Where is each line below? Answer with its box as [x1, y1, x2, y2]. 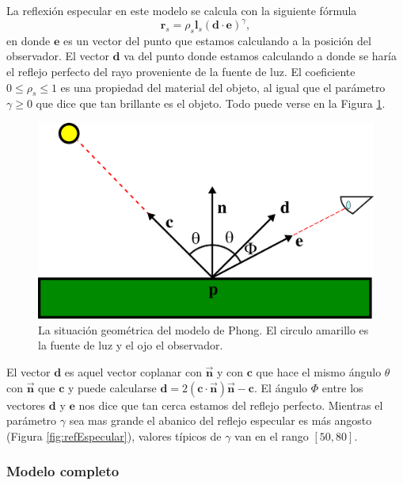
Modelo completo [6, 461, 120, 481]
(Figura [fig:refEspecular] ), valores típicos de [6, 427, 222, 444]
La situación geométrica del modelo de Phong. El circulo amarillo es [38, 321, 369, 338]
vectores [6, 396, 46, 413]
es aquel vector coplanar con [64, 364, 202, 380]
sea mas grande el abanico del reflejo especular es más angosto [69, 412, 372, 429]
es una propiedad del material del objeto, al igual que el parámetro [60, 78, 386, 95]
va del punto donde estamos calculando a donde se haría [124, 48, 397, 64]
